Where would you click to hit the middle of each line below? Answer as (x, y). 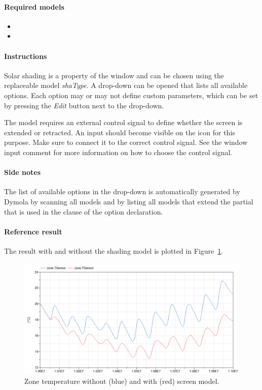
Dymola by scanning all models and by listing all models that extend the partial (129, 201)
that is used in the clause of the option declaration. (84, 211)
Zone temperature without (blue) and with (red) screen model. (122, 381)
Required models (34, 6)
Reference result (33, 231)
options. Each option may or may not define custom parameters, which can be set (131, 95)
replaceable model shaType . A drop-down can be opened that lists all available (126, 85)
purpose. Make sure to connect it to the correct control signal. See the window (126, 142)
